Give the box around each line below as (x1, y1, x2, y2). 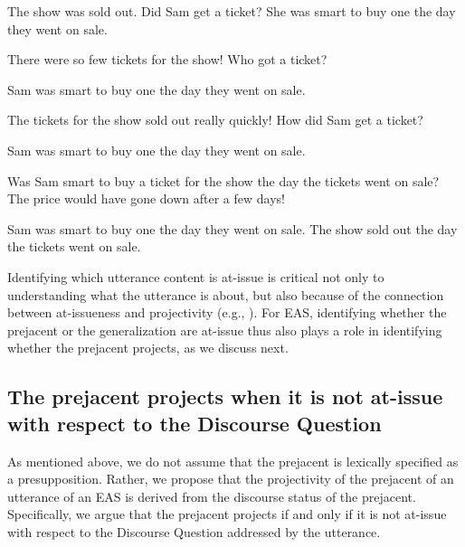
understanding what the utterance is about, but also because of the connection (7, 285, 444, 304)
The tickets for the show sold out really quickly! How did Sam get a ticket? (7, 110, 423, 129)
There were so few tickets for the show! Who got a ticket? (7, 50, 327, 69)
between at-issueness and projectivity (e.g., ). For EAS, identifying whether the (7, 303, 447, 322)
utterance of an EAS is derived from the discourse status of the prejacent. (7, 486, 416, 505)
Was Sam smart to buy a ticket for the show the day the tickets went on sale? (7, 171, 440, 190)
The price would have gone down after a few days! (7, 189, 285, 208)
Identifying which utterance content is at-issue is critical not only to (7, 267, 384, 286)
